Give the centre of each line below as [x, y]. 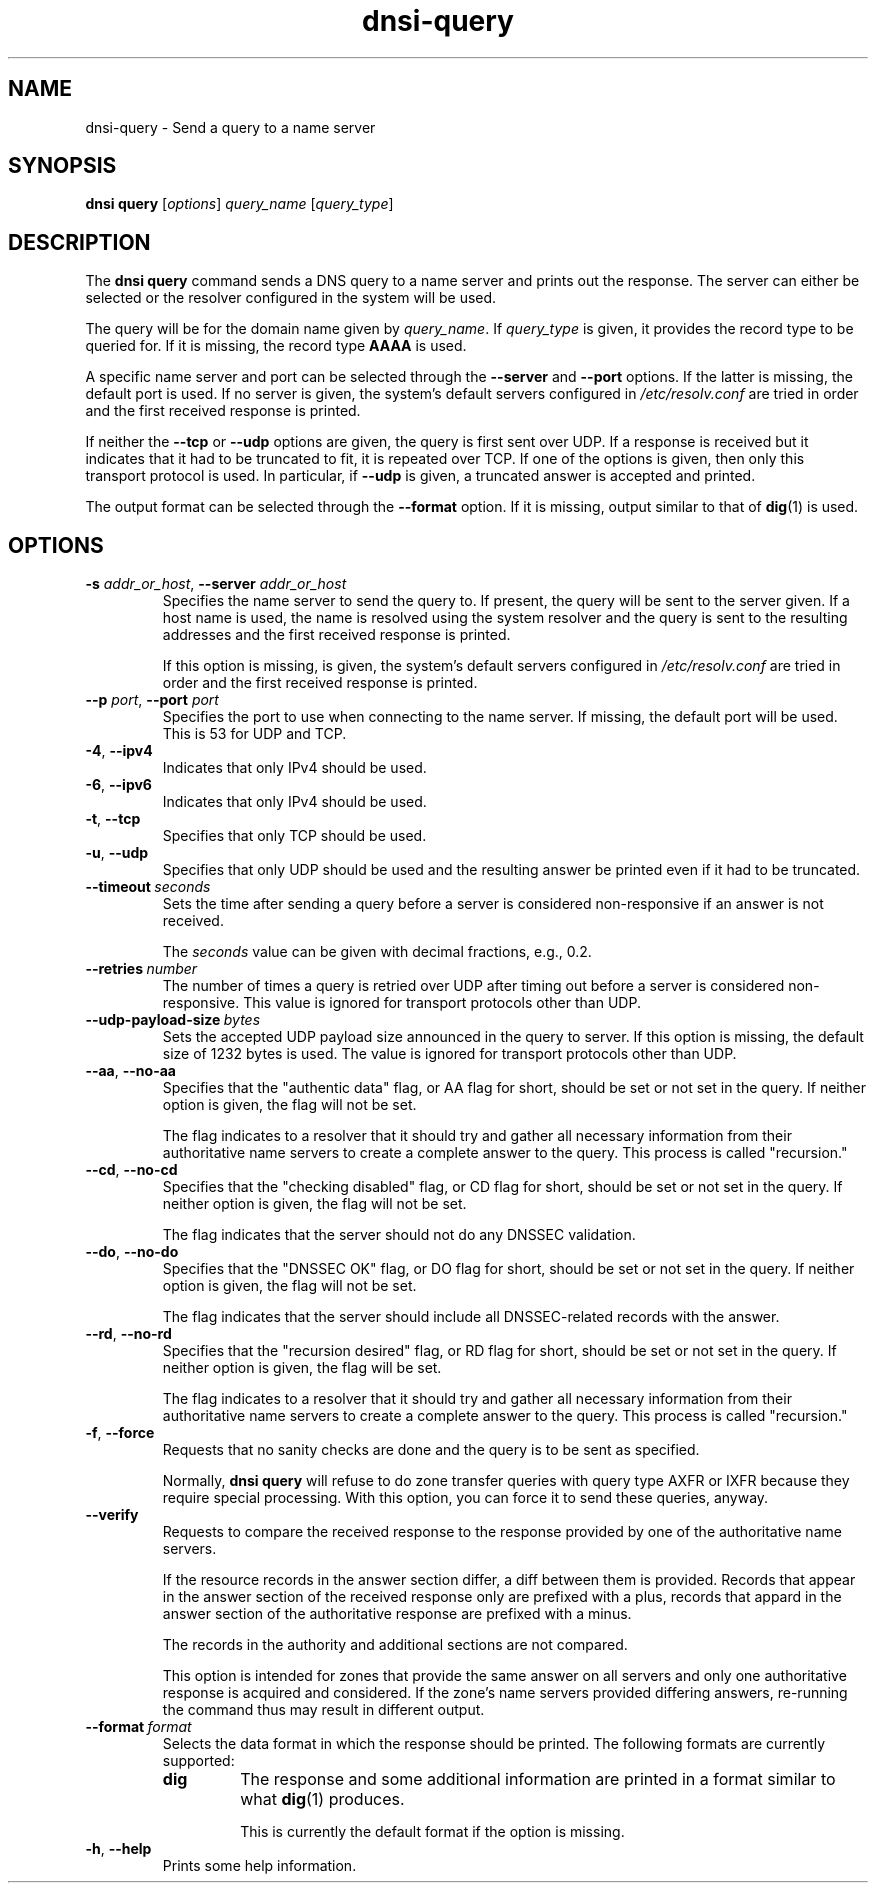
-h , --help [118, 1849]
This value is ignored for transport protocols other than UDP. [442, 1003]
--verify [112, 1515]
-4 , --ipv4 [119, 751]
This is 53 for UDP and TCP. [254, 734]
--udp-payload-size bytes [173, 1020]
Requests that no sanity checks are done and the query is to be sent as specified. [431, 1450]
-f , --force [120, 1433]
